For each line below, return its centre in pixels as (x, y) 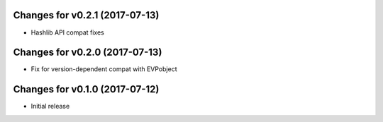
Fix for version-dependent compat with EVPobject (104, 69)
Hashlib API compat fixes (67, 32)
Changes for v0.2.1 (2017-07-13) (86, 15)
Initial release (50, 106)
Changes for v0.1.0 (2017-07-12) (86, 89)
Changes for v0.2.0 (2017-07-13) (88, 53)
